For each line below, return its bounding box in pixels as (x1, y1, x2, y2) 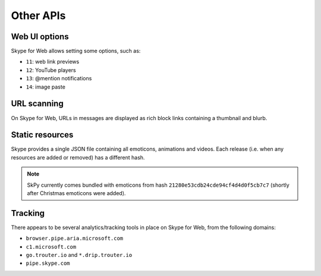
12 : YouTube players (26, 66, 77, 74)
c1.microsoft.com (26, 243, 77, 250)
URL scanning (11, 99, 64, 109)
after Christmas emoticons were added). (27, 190, 126, 196)
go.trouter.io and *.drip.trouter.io (26, 252, 133, 259)
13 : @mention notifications (26, 75, 92, 82)
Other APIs (11, 9, 66, 22)
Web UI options (11, 32, 69, 42)
